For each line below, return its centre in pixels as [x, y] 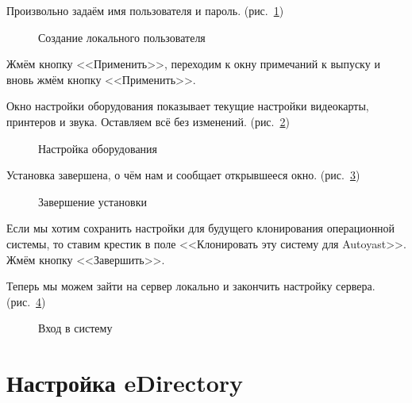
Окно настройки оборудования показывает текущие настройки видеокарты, [188, 106]
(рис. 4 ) [26, 301]
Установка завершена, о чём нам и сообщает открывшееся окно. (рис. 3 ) [183, 175]
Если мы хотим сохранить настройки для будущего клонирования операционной [201, 228]
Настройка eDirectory [125, 383]
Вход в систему [75, 328]
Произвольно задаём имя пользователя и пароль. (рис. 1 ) [145, 10]
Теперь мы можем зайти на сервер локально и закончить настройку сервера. [191, 286]
